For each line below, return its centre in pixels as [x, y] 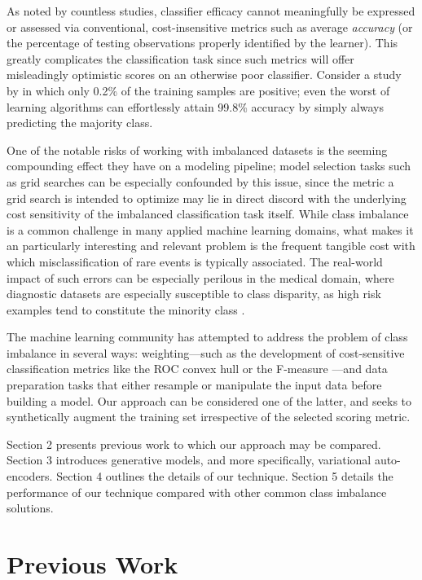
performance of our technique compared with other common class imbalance [197, 492]
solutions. [30, 508]
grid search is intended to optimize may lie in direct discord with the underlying [207, 198]
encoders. [30, 476]
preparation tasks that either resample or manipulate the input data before [194, 385]
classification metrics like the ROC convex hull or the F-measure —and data [197, 369]
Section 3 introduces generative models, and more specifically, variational [189, 460]
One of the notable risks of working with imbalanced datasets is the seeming [197, 149]
